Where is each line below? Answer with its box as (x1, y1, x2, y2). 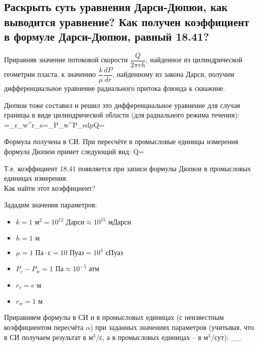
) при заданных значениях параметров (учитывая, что (90, 322, 254, 332)
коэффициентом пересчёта (4, 322, 84, 332)
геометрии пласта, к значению (4, 69, 96, 79)
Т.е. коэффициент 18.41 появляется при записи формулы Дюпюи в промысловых (4, 163, 251, 173)
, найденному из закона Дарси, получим (112, 69, 234, 79)
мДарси (108, 219, 131, 226)
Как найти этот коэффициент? (4, 182, 95, 193)
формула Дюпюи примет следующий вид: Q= (4, 146, 144, 157)
